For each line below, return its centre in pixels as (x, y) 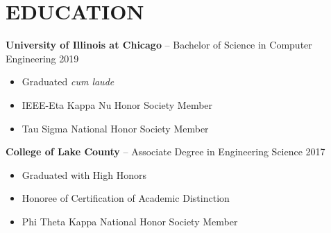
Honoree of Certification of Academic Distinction (126, 198)
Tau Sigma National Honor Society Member (115, 128)
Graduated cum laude (68, 81)
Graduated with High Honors (84, 174)
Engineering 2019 (42, 58)
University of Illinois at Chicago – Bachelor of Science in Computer (159, 45)
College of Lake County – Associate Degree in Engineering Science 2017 (165, 152)
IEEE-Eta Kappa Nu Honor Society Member (117, 104)
